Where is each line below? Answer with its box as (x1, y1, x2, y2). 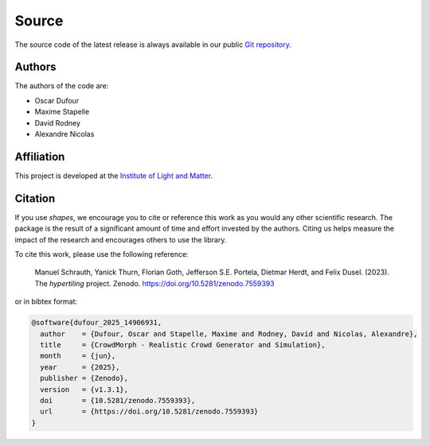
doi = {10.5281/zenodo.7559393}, (40, 396, 196, 405)
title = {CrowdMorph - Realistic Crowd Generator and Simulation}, (40, 340, 326, 349)
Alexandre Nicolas (34, 130, 95, 139)
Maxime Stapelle (34, 107, 90, 117)
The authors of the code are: (14, 81, 109, 91)
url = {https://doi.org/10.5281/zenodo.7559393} (40, 407, 259, 417)
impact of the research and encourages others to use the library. (14, 235, 227, 244)
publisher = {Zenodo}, (40, 374, 129, 383)
